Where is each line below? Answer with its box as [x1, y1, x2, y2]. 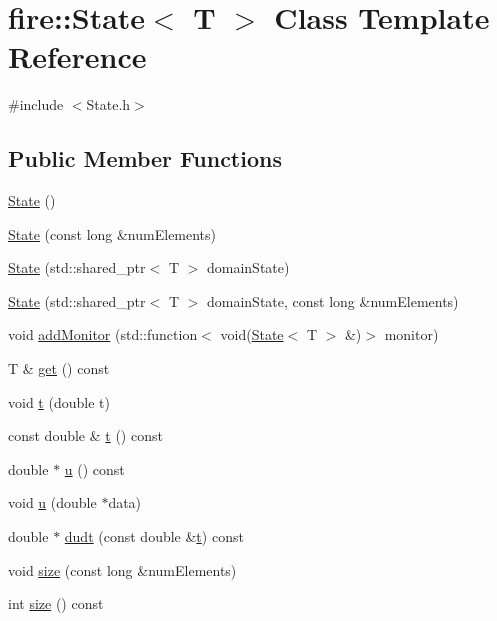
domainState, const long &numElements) [206, 290, 459, 311]
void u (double [8, 492, 97, 513]
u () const [64, 458, 125, 479]
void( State [220, 324, 284, 345]
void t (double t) [8, 391, 110, 412]
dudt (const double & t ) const [64, 526, 244, 547]
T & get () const [8, 358, 110, 379]
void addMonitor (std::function [8, 324, 198, 345]
